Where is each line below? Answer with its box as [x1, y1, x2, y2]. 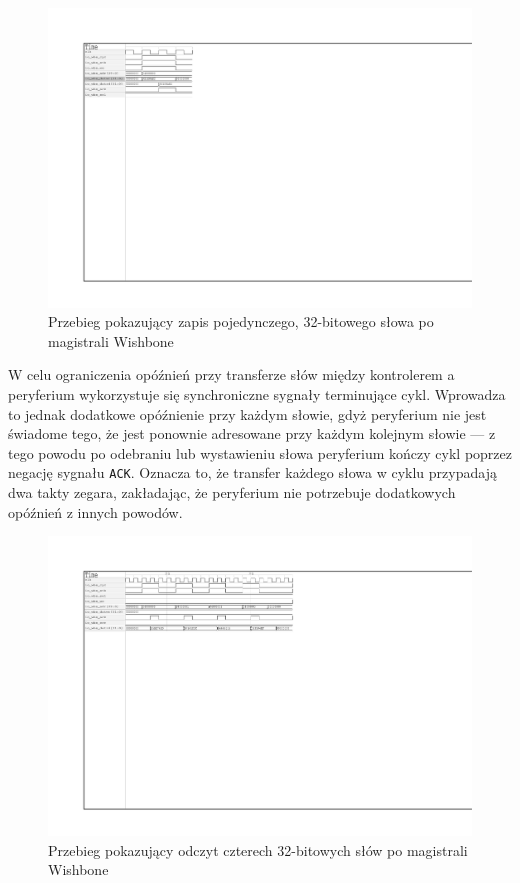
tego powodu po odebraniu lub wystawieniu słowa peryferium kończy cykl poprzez [8, 442, 512, 463]
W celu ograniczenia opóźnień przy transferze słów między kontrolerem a [8, 364, 455, 385]
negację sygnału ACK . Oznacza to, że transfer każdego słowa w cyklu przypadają [8, 462, 497, 483]
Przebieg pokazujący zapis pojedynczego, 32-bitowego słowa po [48, 311, 434, 332]
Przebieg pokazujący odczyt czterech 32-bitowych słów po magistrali [48, 839, 468, 860]
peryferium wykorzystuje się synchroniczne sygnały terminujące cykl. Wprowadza [8, 384, 506, 405]
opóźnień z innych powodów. [8, 501, 183, 522]
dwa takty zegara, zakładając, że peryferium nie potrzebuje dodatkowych [8, 482, 456, 503]
